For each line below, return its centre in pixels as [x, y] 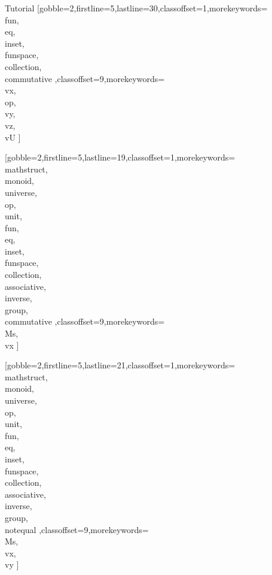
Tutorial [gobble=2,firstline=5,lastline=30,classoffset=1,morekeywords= [136, 8]
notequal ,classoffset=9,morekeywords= [77, 529]
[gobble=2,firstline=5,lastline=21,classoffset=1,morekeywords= [120, 365]
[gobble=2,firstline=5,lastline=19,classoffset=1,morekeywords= [120, 157]
